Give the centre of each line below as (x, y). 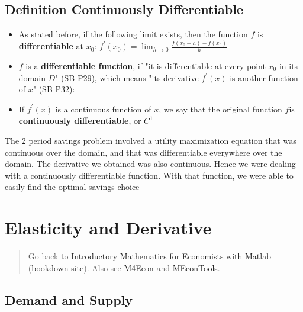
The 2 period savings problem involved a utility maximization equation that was (151, 140)
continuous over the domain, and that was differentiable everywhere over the (144, 152)
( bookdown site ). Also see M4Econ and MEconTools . (124, 267)
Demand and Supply (69, 299)
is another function (264, 77)
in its (289, 65)
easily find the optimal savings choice (72, 187)
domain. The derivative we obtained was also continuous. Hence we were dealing (150, 164)
